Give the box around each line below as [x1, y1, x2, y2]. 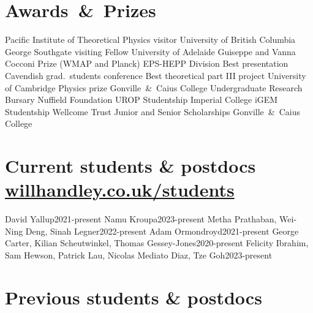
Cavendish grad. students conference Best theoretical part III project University [5, 69, 306, 81]
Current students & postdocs [5, 153, 256, 178]
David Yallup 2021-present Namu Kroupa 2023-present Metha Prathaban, [5, 213, 277, 225]
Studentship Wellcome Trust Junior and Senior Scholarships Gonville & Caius [5, 105, 301, 118]
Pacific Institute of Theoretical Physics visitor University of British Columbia [5, 33, 296, 46]
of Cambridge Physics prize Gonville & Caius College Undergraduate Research [5, 81, 303, 94]
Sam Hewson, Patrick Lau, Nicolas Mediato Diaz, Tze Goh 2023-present [5, 248, 273, 261]
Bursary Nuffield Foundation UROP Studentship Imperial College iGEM [5, 93, 278, 106]
